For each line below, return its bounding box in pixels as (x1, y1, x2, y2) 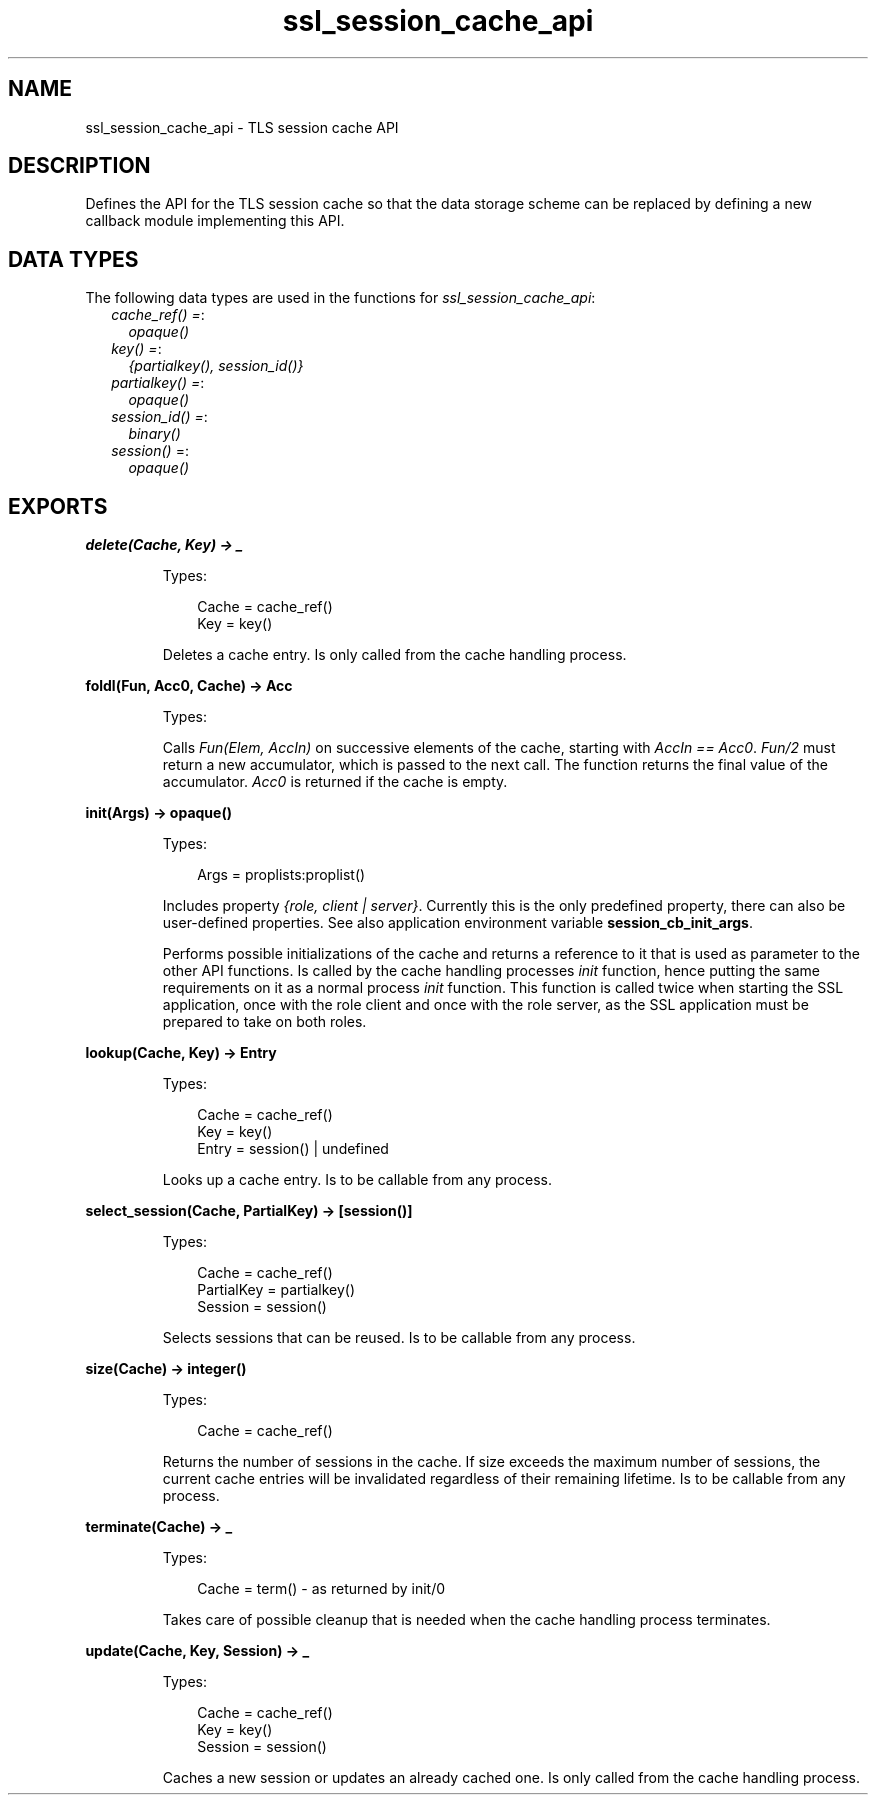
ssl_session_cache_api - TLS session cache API (85, 118, 399, 136)
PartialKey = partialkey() (197, 1281, 356, 1299)
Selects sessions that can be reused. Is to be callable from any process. (162, 1329, 636, 1347)
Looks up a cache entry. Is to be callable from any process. (162, 1171, 552, 1189)
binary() (128, 425, 181, 443)
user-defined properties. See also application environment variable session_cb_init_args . (162, 914, 754, 932)
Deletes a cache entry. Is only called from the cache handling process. (162, 646, 627, 664)
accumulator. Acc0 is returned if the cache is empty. (162, 773, 508, 791)
